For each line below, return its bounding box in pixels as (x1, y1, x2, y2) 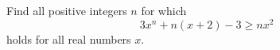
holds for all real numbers (6, 30, 131, 47)
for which (141, 2, 187, 18)
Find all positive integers (6, 2, 127, 18)
